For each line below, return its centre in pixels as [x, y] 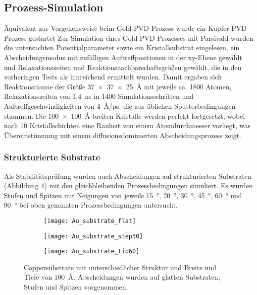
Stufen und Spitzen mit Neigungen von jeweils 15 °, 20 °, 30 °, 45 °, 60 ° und [123, 195]
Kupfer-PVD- [229, 28]
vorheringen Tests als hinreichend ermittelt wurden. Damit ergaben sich [113, 77]
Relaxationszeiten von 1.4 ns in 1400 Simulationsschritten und [99, 96]
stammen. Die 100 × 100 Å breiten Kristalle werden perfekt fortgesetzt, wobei [125, 115]
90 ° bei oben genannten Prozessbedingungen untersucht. [91, 205]
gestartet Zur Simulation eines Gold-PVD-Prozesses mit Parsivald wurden [141, 37]
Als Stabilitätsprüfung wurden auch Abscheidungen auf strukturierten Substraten [128, 176]
